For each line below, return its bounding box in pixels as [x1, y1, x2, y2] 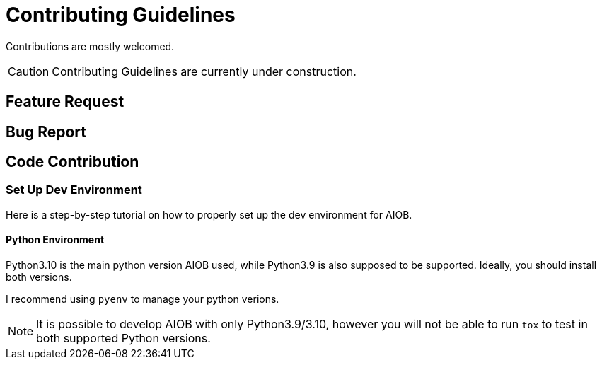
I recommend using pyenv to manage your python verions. [6, 293, 279, 306]
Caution [8, 64, 50, 79]
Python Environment [6, 233, 105, 246]
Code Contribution [6, 153, 139, 171]
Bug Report [6, 122, 87, 141]
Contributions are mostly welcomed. [6, 40, 175, 52]
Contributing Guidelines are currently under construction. [52, 64, 357, 79]
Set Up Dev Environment [6, 182, 142, 197]
